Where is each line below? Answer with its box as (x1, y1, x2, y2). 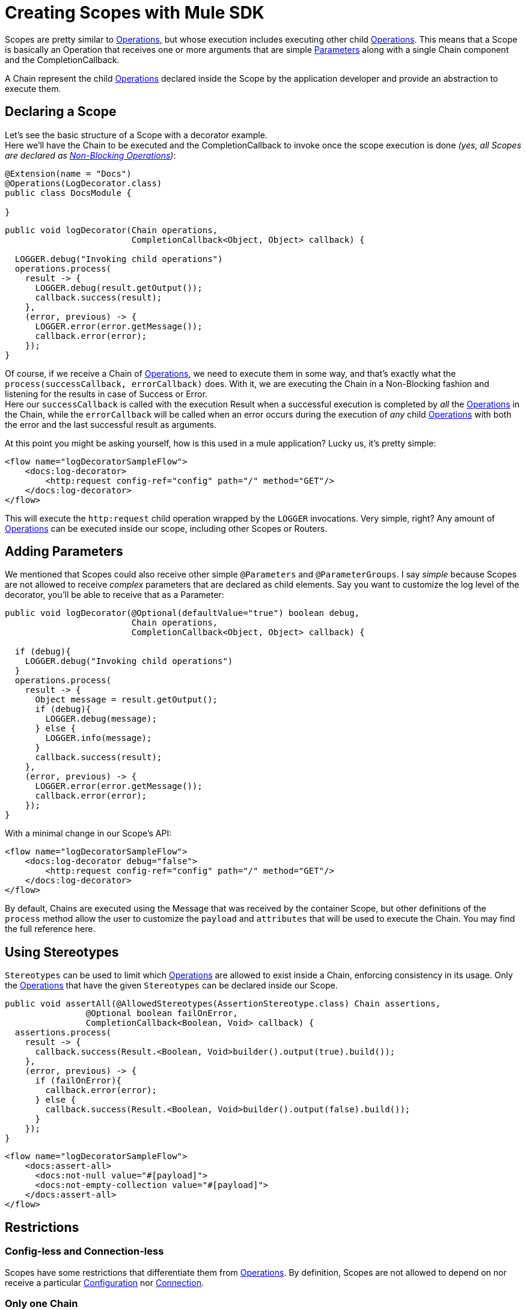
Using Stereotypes (5, 944, 119, 960)
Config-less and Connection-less (5, 1245, 164, 1258)
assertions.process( (14, 1028, 112, 1038)
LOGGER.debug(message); (45, 714, 157, 724)
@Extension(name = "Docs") (5, 168, 132, 178)
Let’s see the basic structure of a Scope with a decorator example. (5, 129, 268, 140)
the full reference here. (5, 924, 96, 934)
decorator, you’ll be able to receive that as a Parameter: (5, 589, 224, 600)
